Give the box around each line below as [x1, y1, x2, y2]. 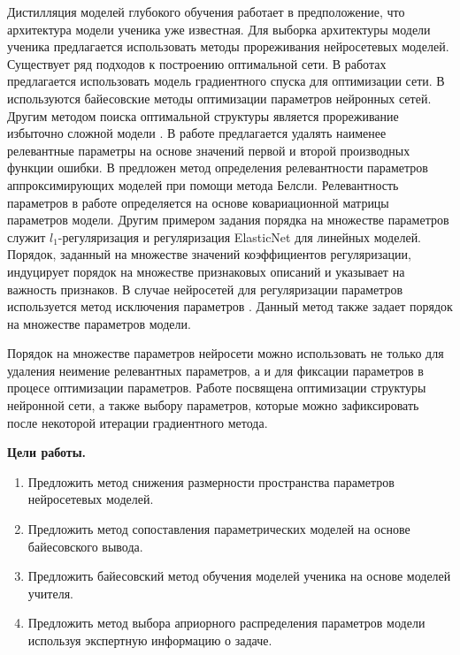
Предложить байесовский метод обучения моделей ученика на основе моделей [27, 567, 451, 585]
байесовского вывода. [27, 537, 143, 555]
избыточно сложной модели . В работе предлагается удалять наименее [7, 124, 387, 142]
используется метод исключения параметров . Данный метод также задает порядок [7, 297, 453, 316]
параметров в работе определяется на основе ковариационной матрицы [7, 193, 389, 211]
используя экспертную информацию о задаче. [27, 631, 272, 649]
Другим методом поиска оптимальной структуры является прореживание [7, 106, 399, 125]
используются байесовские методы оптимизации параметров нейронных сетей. [7, 88, 432, 107]
